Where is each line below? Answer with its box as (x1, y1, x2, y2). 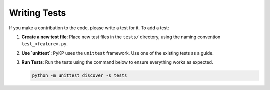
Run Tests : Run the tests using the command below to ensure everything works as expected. (21, 59, 213, 65)
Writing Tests (9, 7, 66, 18)
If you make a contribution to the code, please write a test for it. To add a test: (9, 25, 169, 31)
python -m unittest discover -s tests (32, 73, 127, 78)
